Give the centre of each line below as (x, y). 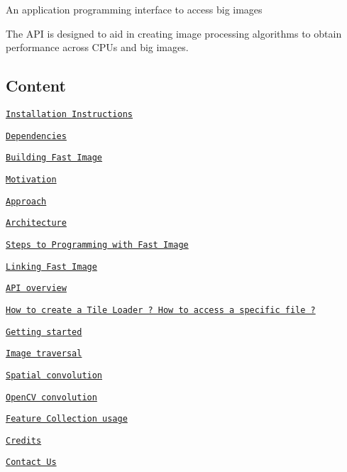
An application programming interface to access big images (134, 9)
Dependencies (36, 136)
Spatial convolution (54, 375)
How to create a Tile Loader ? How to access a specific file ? (161, 310)
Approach (26, 201)
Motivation (31, 179)
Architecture (36, 223)
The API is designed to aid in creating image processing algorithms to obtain (174, 33)
